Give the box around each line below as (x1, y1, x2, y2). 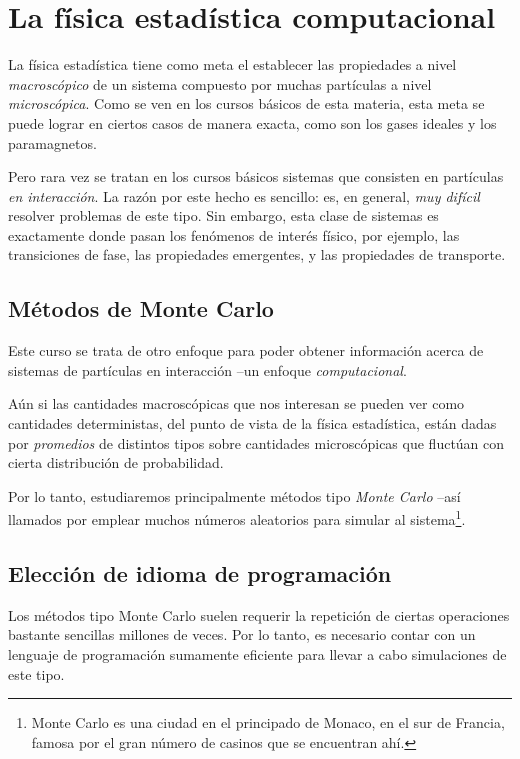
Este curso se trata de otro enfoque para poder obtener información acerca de (8, 340, 484, 361)
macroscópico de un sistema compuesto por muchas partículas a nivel (8, 73, 432, 94)
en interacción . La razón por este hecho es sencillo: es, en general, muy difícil (8, 185, 480, 206)
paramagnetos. (8, 132, 97, 153)
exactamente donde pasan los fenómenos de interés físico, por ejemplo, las (8, 224, 460, 245)
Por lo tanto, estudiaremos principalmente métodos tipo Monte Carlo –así (8, 485, 461, 506)
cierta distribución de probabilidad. (8, 452, 224, 473)
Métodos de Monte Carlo (8, 293, 274, 324)
